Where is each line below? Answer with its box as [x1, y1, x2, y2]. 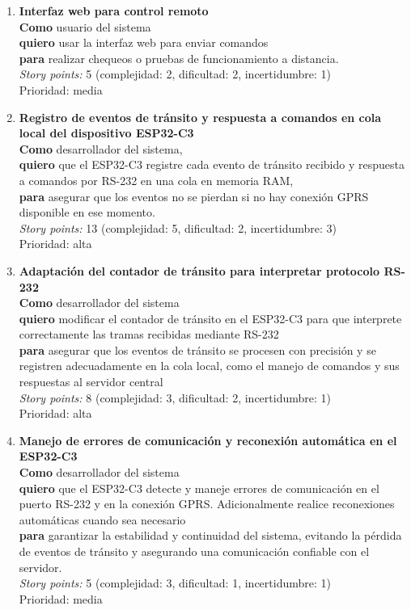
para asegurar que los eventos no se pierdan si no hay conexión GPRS [19, 187, 369, 204]
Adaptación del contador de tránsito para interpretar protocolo [19, 262, 380, 279]
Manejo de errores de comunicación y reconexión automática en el [19, 431, 397, 448]
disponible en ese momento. [19, 204, 155, 221]
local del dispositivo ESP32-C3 [19, 124, 194, 141]
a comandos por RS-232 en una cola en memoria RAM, [19, 171, 294, 188]
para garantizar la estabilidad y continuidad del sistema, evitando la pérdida [19, 527, 402, 544]
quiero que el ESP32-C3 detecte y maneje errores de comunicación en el [19, 479, 379, 496]
